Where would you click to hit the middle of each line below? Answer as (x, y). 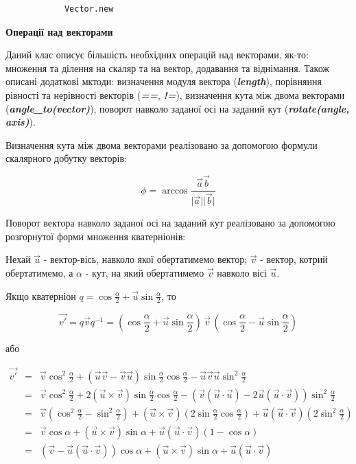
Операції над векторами (59, 31)
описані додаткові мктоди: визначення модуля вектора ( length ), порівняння (164, 81)
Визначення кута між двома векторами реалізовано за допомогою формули (162, 144)
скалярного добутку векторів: (66, 158)
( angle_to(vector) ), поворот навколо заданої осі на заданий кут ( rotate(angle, (178, 108)
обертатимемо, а (39, 273)
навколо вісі (242, 273)
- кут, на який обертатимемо (145, 273)
